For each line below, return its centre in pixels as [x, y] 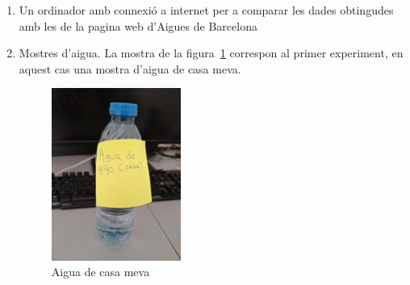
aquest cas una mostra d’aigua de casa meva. [130, 68]
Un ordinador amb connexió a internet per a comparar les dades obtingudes [206, 10]
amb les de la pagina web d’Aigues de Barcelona [138, 25]
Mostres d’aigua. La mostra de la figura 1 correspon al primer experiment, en [211, 53]
